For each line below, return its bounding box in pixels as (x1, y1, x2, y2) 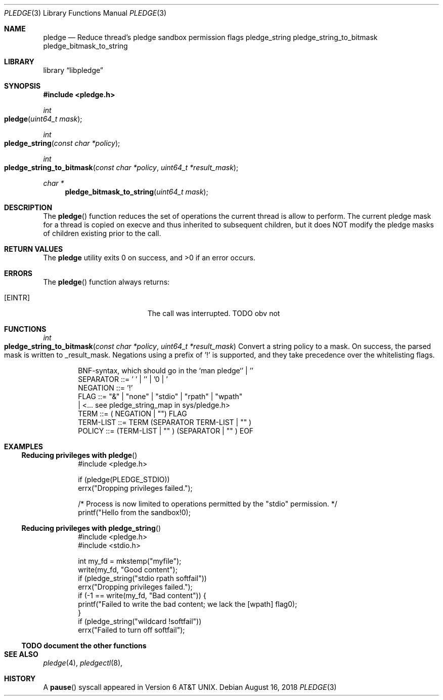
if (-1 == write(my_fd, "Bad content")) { (78, 591, 206, 600)
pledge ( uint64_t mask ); (4, 114, 82, 123)
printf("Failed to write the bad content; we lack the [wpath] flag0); (78, 600, 297, 608)
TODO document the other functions (21, 641, 147, 650)
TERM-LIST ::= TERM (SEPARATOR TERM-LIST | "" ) (78, 418, 252, 426)
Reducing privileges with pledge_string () (21, 524, 161, 532)
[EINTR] (4, 293, 30, 302)
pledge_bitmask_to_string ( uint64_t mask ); (65, 187, 208, 196)
